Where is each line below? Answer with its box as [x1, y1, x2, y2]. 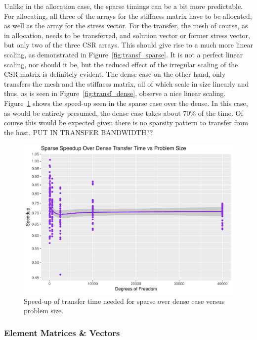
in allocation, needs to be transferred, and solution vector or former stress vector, [4, 30, 250, 40]
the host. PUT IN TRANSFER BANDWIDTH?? [4, 127, 153, 137]
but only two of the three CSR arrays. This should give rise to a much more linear [4, 40, 253, 50]
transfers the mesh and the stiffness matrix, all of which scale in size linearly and [4, 78, 249, 89]
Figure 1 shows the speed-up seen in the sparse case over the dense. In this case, [4, 97, 248, 108]
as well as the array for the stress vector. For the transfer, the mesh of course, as [4, 20, 248, 31]
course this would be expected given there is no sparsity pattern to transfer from [4, 117, 248, 128]
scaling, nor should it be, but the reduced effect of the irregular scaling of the [4, 59, 238, 69]
